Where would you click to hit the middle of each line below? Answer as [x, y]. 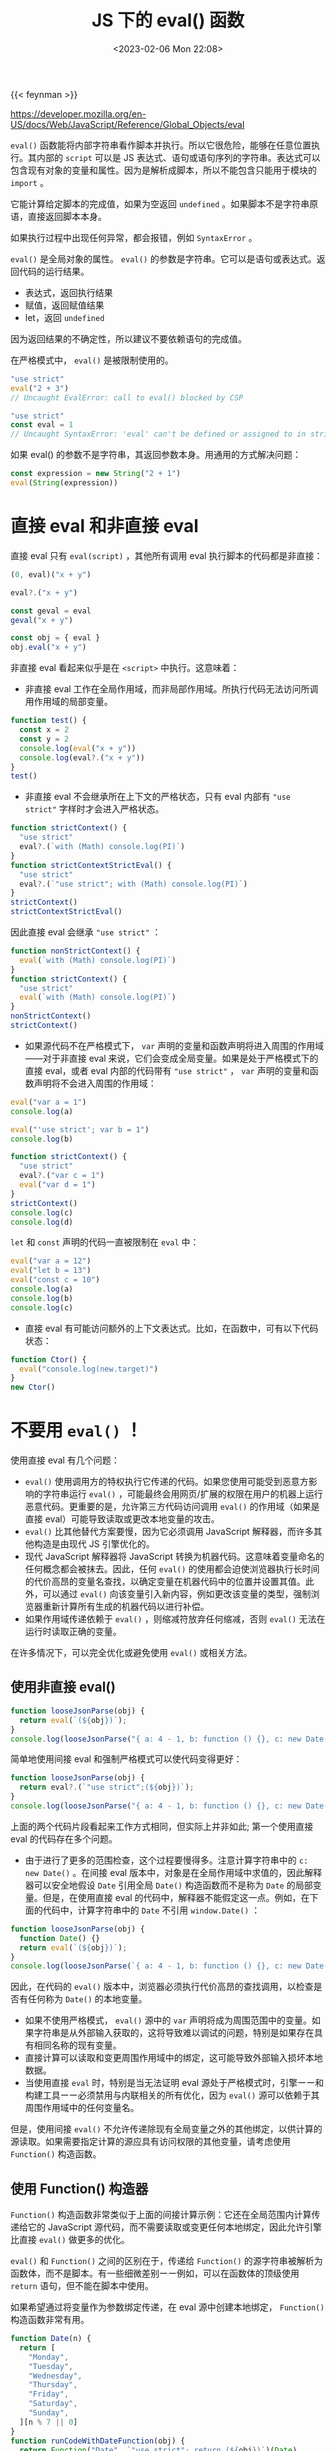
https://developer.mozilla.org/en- [78, 113]
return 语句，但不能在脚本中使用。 [82, 2286]
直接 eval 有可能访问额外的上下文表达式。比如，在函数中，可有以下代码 [171, 1328]
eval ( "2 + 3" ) [40, 388]
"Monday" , [49, 2357]
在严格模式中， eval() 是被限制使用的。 [92, 360]
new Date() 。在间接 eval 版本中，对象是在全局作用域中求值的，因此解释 [173, 1872]
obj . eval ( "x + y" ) [48, 647]
